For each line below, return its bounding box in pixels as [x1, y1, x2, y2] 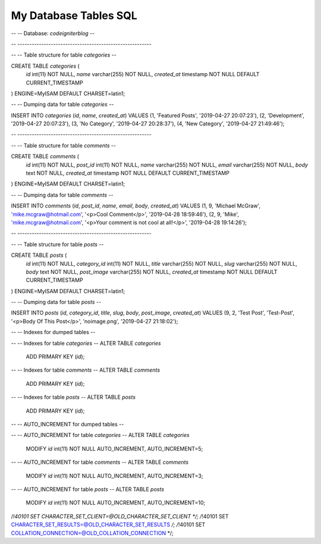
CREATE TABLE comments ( [11, 153, 80, 160]
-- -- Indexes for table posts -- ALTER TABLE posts [11, 394, 136, 401]
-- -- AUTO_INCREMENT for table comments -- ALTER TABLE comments [11, 458, 189, 466]
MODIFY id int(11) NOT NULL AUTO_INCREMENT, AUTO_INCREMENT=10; [26, 499, 206, 507]
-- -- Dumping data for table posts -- [11, 298, 101, 306]
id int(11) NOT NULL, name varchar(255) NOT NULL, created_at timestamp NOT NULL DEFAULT [26, 71, 260, 78]
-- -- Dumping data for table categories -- [11, 101, 114, 108]
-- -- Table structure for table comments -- [11, 141, 116, 149]
